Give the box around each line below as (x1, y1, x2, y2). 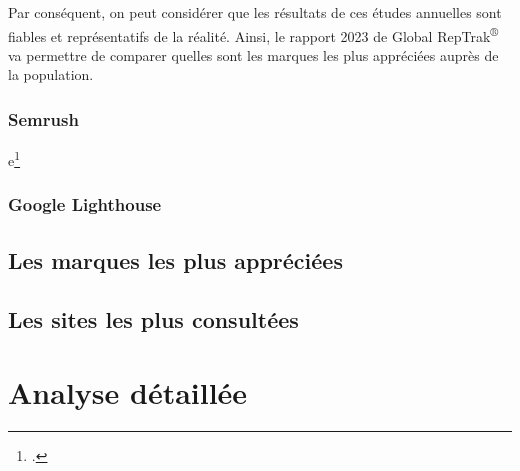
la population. (8, 64, 94, 85)
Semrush (8, 106, 79, 131)
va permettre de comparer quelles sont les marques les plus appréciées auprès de (8, 44, 499, 65)
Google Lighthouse (8, 192, 162, 217)
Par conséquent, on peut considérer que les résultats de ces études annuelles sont (8, 2, 502, 22)
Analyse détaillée (8, 372, 248, 413)
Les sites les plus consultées (8, 303, 299, 334)
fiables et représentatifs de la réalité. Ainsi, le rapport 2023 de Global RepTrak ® (8, 22, 499, 46)
